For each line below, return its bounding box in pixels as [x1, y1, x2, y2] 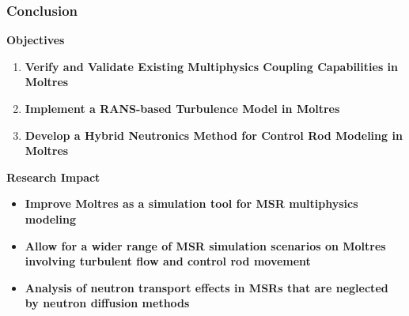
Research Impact [6, 168, 100, 185]
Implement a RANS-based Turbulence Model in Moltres [25, 100, 340, 116]
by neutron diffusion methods [25, 295, 190, 311]
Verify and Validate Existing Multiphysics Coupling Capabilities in [25, 58, 399, 74]
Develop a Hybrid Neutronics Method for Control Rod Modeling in [25, 126, 403, 143]
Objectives [6, 32, 65, 48]
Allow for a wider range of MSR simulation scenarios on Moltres [25, 237, 386, 254]
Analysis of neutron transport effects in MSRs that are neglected [25, 279, 388, 295]
